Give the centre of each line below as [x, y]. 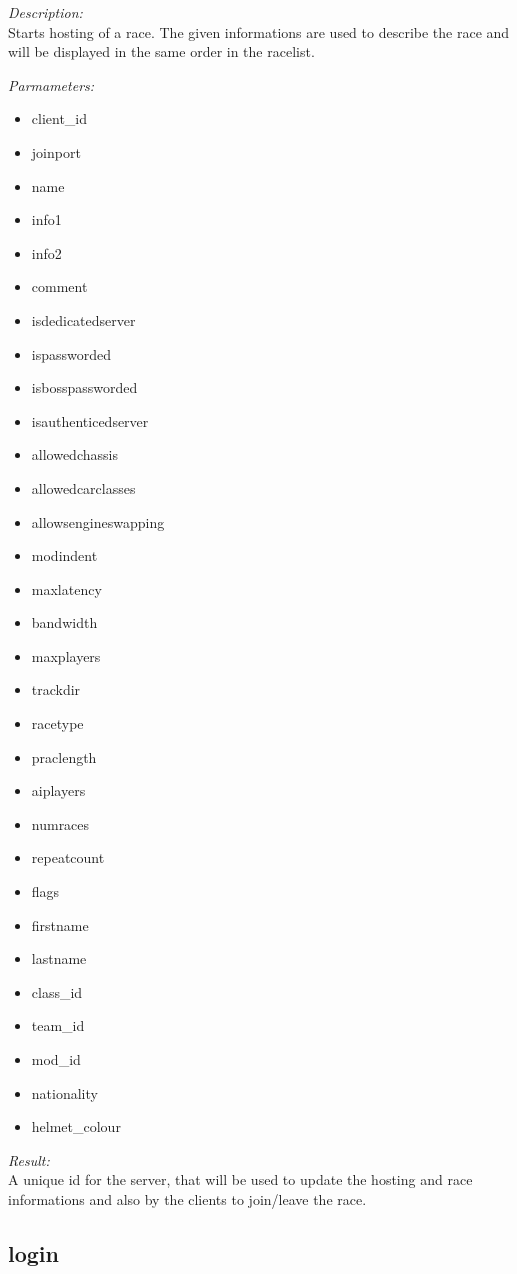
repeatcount [68, 857]
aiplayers [58, 790]
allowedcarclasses [83, 487]
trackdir [56, 689]
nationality [64, 1092]
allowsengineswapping [98, 521]
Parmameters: [51, 84]
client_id [59, 118]
